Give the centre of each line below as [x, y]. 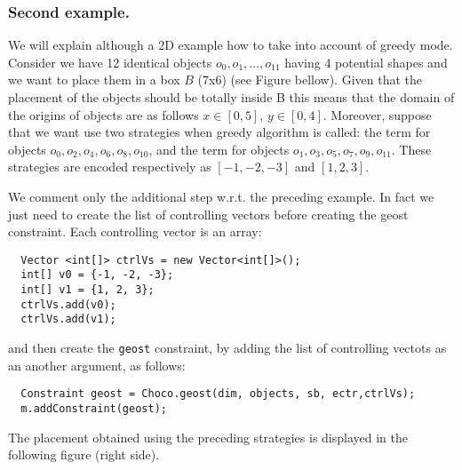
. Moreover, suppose [377, 114]
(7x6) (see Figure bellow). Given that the [310, 80]
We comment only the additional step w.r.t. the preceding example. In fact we [221, 196]
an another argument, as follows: [97, 365]
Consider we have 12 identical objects [110, 62]
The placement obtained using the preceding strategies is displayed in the [208, 437]
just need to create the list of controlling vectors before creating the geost [208, 214]
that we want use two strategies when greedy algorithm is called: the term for [219, 132]
